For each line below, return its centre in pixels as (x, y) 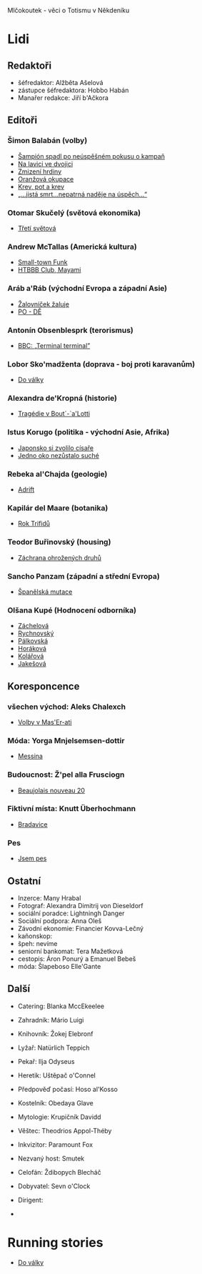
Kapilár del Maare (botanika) (58, 508)
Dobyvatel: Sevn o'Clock (54, 1186)
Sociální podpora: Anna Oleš (60, 920)
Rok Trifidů (34, 524)
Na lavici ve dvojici (45, 164)
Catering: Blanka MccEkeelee (61, 1006)
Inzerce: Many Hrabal (49, 898)
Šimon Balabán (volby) (47, 141)
